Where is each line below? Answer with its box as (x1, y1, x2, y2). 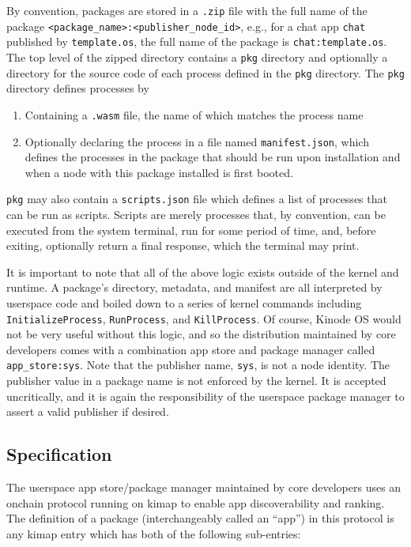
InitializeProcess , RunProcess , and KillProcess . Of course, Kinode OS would (6, 310, 402, 326)
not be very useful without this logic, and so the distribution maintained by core (6, 326, 396, 342)
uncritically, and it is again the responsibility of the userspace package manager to (6, 387, 405, 404)
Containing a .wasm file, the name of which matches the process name (25, 106, 364, 123)
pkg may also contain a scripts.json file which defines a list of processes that (6, 191, 387, 207)
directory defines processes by (6, 80, 149, 96)
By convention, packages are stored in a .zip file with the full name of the (6, 2, 368, 18)
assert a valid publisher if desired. (6, 403, 169, 420)
